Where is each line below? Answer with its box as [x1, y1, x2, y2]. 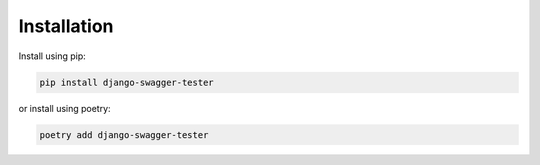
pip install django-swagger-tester [39, 76, 214, 88]
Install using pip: [18, 50, 87, 62]
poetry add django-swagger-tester [39, 129, 209, 140]
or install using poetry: [18, 102, 111, 114]
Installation [18, 15, 114, 37]
